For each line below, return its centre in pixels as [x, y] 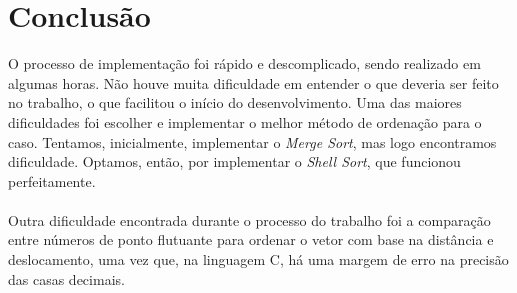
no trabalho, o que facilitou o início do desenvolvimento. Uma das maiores [235, 102]
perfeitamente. [52, 180]
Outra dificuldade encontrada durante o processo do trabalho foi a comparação [249, 219]
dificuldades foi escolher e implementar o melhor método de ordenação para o [245, 121]
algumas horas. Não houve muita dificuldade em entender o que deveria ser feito [253, 82]
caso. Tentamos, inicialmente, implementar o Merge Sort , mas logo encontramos [252, 141]
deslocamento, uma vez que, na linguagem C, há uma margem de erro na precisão [258, 259]
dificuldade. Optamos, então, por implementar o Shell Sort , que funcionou [234, 161]
